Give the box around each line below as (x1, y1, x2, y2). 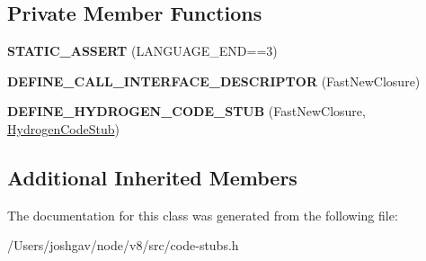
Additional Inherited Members (7, 163, 297, 191)
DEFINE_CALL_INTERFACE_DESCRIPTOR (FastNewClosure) (7, 71, 421, 90)
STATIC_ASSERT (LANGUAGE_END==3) (7, 41, 278, 60)
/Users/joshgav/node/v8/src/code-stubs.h (7, 236, 239, 255)
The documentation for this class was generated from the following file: (7, 205, 398, 224)
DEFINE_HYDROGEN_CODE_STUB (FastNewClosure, (7, 102, 366, 121)
